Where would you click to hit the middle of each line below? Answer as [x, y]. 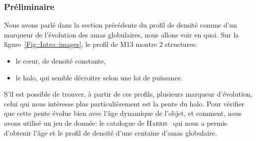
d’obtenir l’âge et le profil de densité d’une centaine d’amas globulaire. [110, 132]
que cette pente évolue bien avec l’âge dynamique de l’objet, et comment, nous [123, 113]
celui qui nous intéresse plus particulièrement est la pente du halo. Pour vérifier [124, 103]
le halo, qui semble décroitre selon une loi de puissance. [99, 77]
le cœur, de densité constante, [61, 61]
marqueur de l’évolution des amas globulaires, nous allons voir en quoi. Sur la [122, 34]
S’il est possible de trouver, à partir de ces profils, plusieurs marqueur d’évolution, [128, 94]
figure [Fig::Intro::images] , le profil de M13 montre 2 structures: [101, 44]
